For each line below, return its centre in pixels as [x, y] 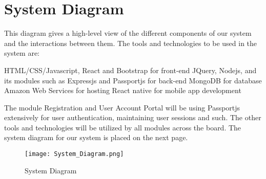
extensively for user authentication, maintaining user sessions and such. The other [133, 117]
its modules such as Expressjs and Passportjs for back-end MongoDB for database [133, 80]
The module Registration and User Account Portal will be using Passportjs [122, 107]
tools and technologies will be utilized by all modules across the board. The [123, 127]
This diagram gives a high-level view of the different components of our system [128, 33]
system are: [22, 53]
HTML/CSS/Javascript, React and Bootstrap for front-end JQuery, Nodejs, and [130, 70]
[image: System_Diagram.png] [74, 154]
